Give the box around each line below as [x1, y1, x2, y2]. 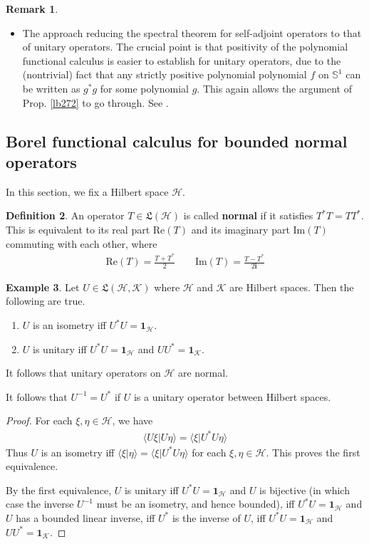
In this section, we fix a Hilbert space [6, 184, 169, 199]
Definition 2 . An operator [6, 208, 125, 223]
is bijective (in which [259, 482, 350, 497]
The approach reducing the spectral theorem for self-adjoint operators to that [22, 25, 362, 40]
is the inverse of [172, 510, 241, 525]
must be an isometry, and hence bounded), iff [96, 496, 295, 511]
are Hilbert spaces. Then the [229, 279, 354, 294]
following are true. [6, 293, 85, 308]
